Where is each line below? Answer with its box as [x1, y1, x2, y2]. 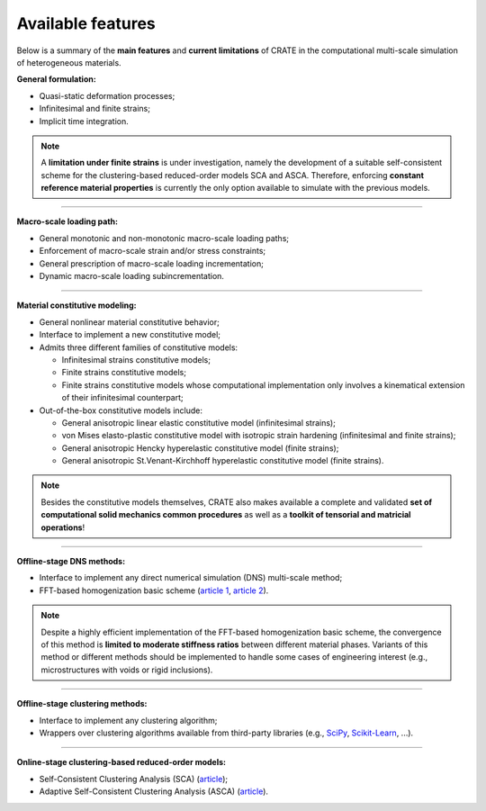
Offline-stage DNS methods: [16, 556, 126, 567]
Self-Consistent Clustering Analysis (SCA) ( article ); [39, 773, 229, 784]
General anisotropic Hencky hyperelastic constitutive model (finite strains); [61, 442, 339, 454]
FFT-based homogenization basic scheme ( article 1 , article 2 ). [39, 585, 269, 596]
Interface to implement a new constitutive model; [39, 329, 220, 340]
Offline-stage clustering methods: [16, 698, 148, 709]
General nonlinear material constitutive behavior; [39, 316, 220, 328]
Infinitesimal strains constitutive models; [61, 354, 211, 365]
